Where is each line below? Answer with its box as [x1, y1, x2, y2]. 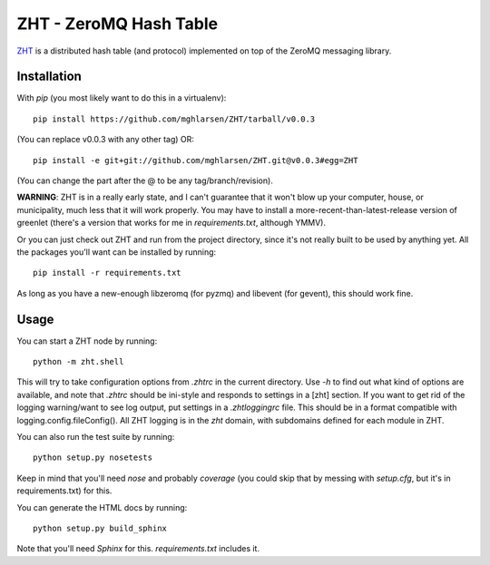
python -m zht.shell [33, 356, 124, 367]
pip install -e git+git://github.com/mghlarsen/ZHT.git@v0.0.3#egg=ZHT [33, 155, 358, 165]
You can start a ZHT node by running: [16, 336, 158, 346]
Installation [16, 69, 82, 84]
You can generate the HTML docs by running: [16, 502, 188, 512]
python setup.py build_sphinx [33, 522, 168, 533]
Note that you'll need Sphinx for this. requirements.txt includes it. [16, 543, 260, 554]
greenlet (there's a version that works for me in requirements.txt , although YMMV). [16, 218, 327, 229]
